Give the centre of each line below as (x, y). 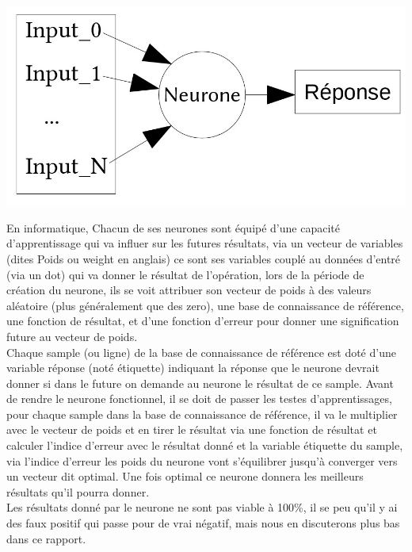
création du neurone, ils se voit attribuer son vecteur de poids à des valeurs (189, 290)
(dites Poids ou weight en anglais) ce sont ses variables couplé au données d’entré (204, 258)
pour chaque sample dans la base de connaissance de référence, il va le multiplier (202, 414)
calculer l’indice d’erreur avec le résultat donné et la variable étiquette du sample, (205, 445)
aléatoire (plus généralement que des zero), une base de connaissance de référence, (205, 305)
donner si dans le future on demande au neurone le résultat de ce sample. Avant (200, 383)
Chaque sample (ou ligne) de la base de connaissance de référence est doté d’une (201, 352)
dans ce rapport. (46, 538)
